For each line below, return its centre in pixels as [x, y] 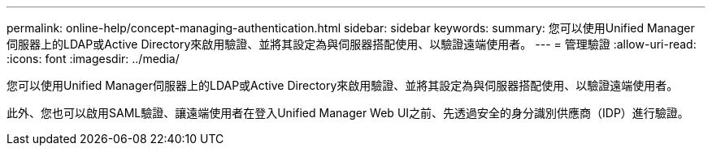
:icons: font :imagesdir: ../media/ [93, 59]
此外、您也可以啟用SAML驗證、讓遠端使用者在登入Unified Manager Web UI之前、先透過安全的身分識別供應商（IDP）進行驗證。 [348, 113]
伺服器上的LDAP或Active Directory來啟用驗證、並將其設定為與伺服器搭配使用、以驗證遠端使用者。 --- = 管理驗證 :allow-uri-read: [352, 44]
